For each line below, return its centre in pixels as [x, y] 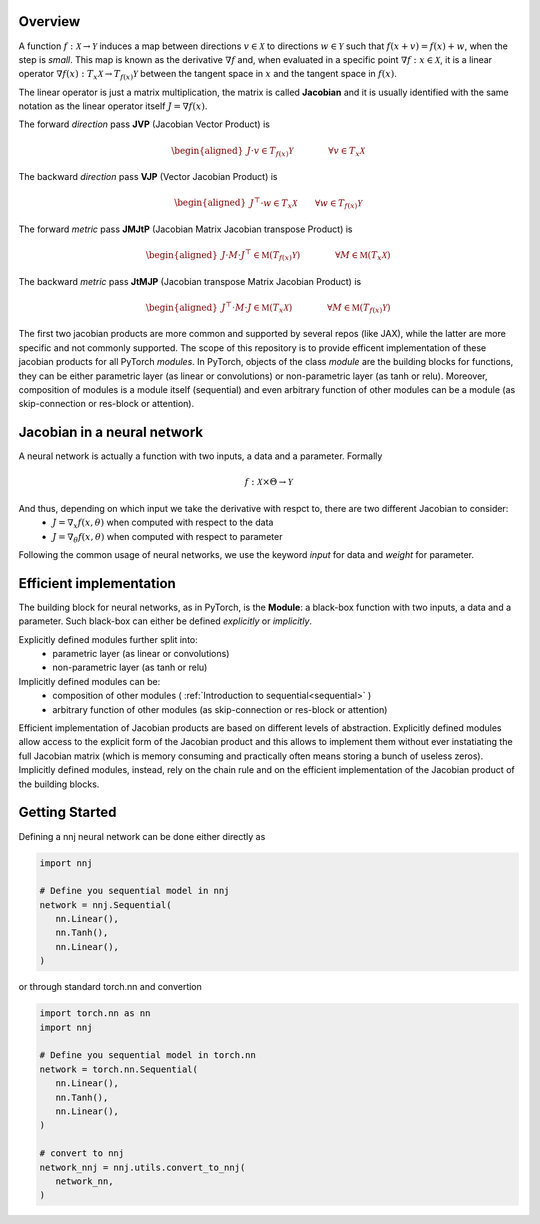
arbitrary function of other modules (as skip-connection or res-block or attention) [220, 709]
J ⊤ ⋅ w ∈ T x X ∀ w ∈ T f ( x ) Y [306, 203]
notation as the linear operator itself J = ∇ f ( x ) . [113, 106]
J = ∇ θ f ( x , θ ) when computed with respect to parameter [167, 537]
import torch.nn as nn [95, 1013]
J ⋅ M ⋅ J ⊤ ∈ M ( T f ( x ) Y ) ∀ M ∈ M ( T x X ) [306, 255]
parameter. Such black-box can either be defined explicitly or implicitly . [165, 621]
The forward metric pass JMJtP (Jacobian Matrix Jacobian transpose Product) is [185, 229]
